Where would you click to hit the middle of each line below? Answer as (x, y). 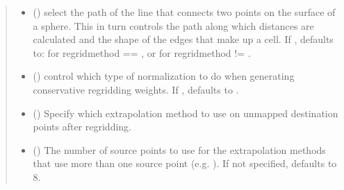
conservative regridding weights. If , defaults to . (136, 89)
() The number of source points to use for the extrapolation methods (179, 149)
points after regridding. (82, 127)
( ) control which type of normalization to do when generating (164, 76)
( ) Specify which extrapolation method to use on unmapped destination (186, 113)
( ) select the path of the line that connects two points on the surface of (184, 12)
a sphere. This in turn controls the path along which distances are (173, 25)
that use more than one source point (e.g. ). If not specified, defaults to (185, 163)
